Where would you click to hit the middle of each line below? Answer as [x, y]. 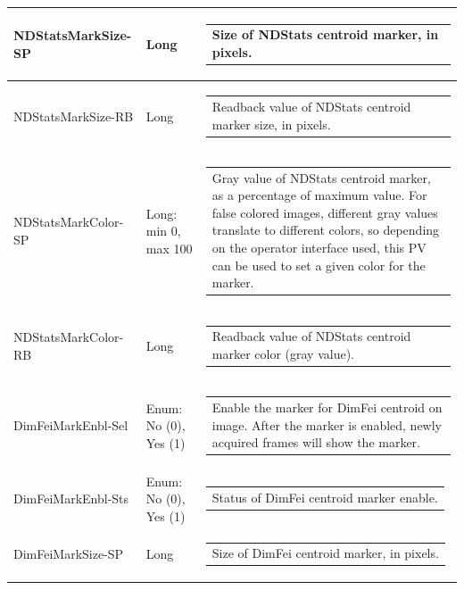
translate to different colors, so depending [326, 230]
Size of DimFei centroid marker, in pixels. [325, 553]
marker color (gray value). [283, 353]
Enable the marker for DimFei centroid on [327, 407]
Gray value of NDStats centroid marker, [321, 177]
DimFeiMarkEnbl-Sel [71, 425]
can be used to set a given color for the [319, 265]
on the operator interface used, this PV [319, 247]
